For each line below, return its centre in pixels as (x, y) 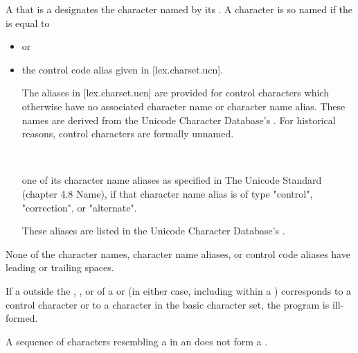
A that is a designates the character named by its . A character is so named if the (179, 9)
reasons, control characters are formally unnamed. (128, 134)
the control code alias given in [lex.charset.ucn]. (123, 69)
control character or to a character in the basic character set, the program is (168, 304)
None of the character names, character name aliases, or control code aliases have (178, 253)
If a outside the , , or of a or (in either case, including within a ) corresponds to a (179, 290)
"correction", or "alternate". (79, 207)
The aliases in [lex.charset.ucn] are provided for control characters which (175, 93)
